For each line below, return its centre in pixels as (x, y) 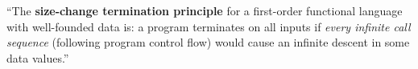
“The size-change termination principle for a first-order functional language (205, 10)
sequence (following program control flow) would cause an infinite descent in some (208, 42)
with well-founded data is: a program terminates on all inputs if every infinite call (209, 26)
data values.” (38, 57)
